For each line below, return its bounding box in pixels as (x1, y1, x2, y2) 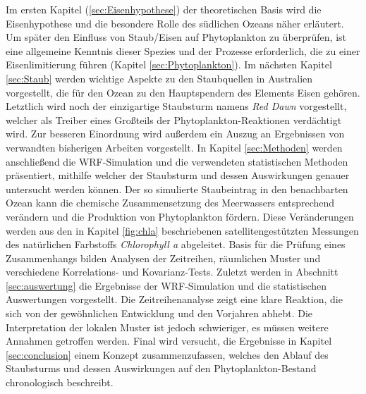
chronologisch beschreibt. (6, 375, 114, 390)
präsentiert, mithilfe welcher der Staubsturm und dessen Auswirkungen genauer (6, 168, 350, 183)
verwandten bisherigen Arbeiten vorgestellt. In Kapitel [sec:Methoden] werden (6, 140, 343, 154)
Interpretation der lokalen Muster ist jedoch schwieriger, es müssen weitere (6, 319, 329, 334)
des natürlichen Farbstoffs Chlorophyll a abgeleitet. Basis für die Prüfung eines (6, 237, 346, 252)
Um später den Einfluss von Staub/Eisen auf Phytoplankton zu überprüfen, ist (6, 30, 347, 44)
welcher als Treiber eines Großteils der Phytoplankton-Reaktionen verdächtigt (6, 112, 342, 127)
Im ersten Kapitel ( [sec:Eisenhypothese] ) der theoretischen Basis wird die (6, 2, 322, 16)
